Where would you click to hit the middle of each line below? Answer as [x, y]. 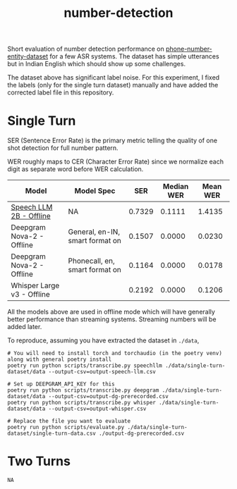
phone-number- [189, 49]
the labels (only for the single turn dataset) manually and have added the [113, 85]
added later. [25, 327]
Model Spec [95, 191]
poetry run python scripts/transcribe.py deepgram [83, 390]
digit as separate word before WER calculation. [75, 169]
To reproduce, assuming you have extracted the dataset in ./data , [103, 340]
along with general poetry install [60, 360]
